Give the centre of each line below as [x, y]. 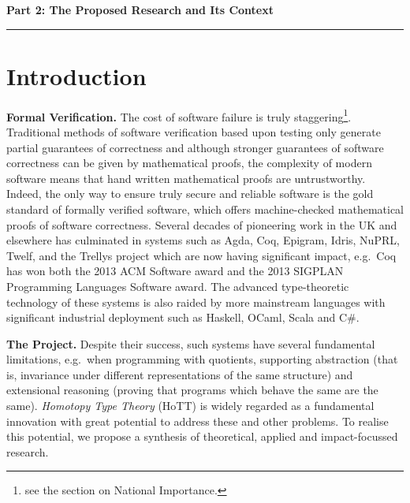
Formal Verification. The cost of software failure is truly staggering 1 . [179, 115]
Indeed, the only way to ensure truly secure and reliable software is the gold [190, 194]
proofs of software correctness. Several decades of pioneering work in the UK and [202, 224]
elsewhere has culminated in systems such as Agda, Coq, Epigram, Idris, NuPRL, [203, 240]
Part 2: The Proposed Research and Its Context [140, 9]
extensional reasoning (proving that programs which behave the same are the [192, 390]
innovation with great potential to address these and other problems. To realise [198, 421]
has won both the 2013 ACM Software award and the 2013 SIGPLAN [175, 271]
